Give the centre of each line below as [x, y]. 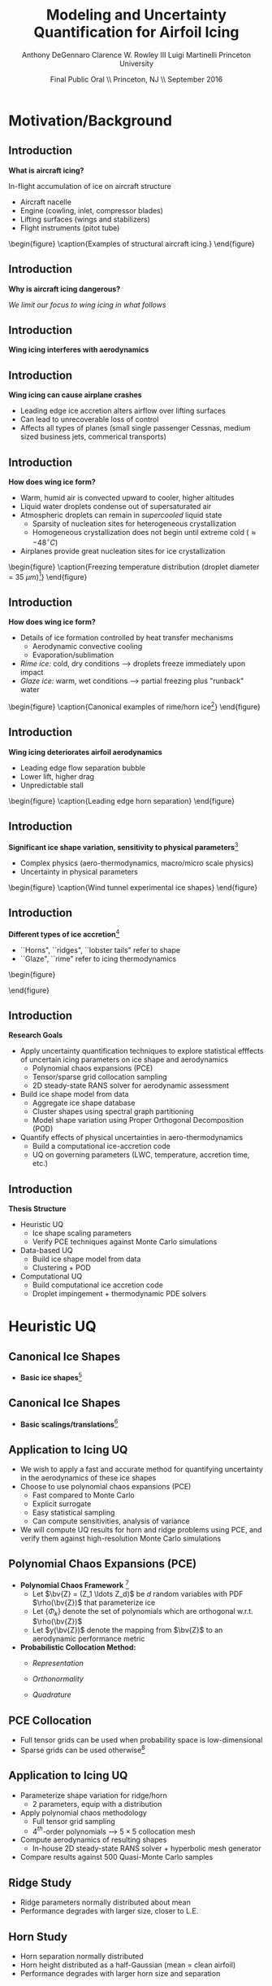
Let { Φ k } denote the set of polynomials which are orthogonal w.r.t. [142, 1612]
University [136, 64]
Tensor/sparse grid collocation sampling [100, 1077]
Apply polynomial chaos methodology [84, 1813]
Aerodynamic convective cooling [87, 647]
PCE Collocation [50, 1720]
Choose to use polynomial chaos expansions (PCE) [106, 1487]
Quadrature [52, 1694]
